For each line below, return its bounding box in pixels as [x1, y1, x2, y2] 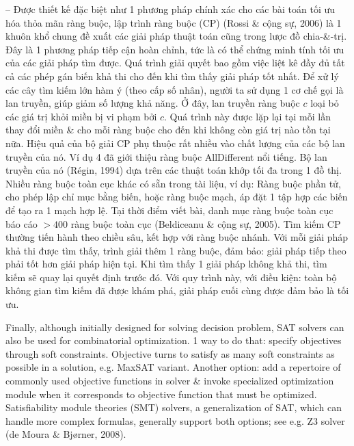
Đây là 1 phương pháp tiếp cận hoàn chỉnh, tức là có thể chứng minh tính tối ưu [5, 42, 344, 56]
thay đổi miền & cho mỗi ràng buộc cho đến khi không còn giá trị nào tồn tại [5, 122, 331, 137]
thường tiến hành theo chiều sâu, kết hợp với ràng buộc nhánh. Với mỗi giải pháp [5, 230, 349, 244]
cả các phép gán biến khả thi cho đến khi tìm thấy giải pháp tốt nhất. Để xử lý [5, 68, 339, 83]
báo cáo [5, 216, 38, 231]
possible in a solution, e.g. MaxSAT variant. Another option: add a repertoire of [5, 360, 341, 374]
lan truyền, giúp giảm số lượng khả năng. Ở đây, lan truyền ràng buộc [5, 96, 300, 110]
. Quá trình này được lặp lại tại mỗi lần [164, 109, 331, 123]
